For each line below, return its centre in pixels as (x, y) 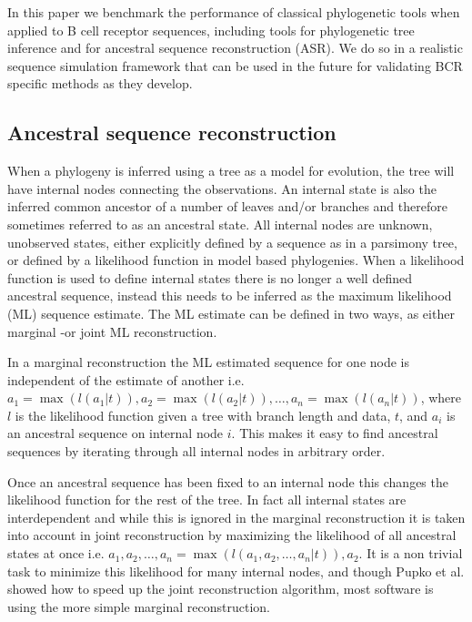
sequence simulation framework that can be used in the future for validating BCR (235, 65)
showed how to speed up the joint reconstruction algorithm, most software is (221, 589)
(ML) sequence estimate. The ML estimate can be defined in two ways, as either (231, 313)
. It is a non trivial (411, 553)
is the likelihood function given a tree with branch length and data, (203, 415)
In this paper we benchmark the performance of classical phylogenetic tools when (234, 12)
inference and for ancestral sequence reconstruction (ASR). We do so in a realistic (235, 48)
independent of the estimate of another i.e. (126, 379)
